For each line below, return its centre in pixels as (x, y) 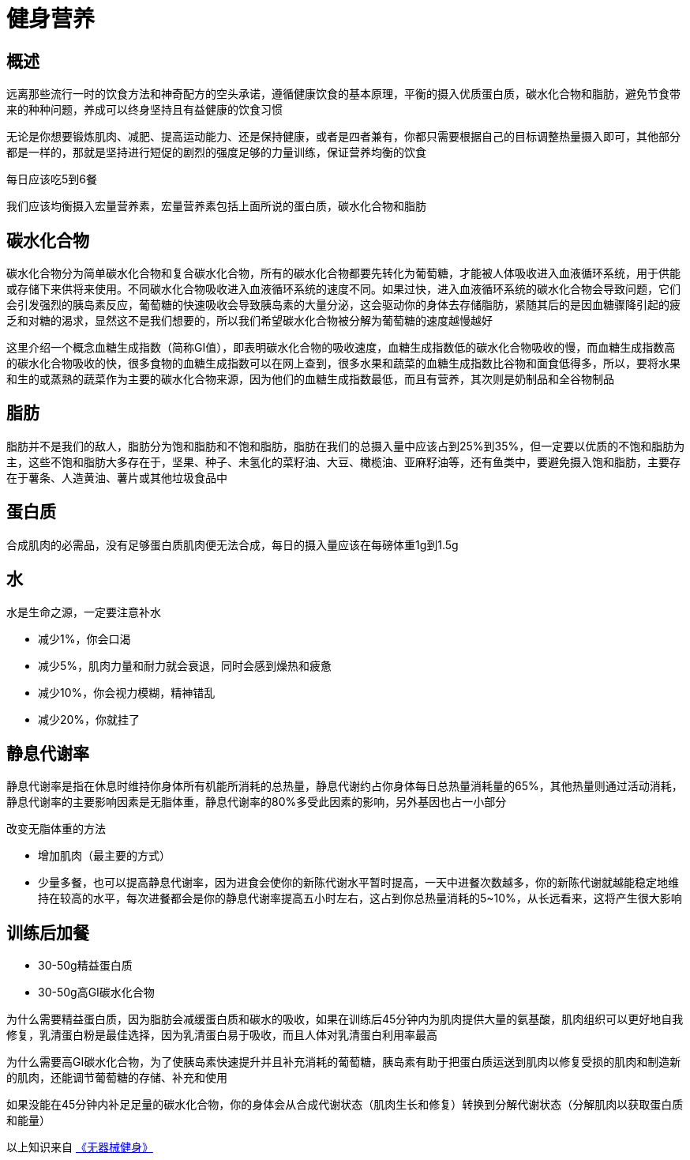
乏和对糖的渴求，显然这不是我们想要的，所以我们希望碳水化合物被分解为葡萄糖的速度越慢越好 (249, 321)
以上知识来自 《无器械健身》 (80, 1147)
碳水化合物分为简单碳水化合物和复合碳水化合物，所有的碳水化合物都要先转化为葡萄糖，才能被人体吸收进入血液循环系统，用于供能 (343, 273)
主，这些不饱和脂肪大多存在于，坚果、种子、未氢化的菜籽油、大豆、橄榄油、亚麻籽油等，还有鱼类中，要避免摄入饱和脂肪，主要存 (343, 461)
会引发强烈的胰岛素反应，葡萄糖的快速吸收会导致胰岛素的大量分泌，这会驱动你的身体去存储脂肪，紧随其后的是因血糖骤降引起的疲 (343, 305)
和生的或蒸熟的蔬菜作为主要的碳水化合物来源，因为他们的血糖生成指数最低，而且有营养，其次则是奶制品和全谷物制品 (310, 379)
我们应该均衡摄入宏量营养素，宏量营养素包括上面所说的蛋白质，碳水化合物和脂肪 (216, 206)
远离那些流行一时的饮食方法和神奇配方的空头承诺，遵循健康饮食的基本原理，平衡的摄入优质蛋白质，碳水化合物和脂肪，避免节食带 (343, 94)
